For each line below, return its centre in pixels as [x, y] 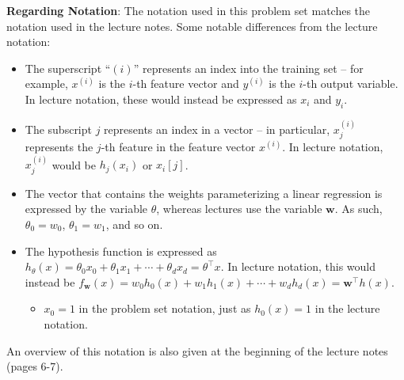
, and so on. [134, 224]
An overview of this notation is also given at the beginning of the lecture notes [197, 350]
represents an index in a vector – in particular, [217, 129]
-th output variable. [351, 84]
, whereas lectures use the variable [239, 209]
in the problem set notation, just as [165, 308]
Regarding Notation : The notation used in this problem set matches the [189, 10]
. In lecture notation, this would [298, 266]
